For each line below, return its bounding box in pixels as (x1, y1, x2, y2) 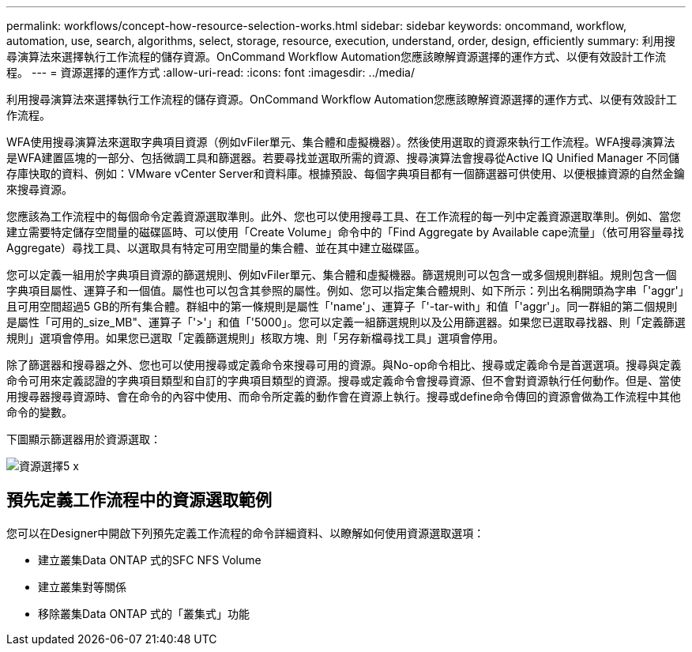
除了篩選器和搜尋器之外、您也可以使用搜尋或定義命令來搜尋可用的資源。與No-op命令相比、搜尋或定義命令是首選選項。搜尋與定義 (6, 358, 682, 371)
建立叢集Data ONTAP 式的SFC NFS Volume (38, 552, 261, 567)
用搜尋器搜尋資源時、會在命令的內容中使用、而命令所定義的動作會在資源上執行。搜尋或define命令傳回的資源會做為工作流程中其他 (6, 390, 681, 403)
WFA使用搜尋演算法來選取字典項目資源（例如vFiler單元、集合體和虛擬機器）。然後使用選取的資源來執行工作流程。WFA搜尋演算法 (6, 135, 675, 149)
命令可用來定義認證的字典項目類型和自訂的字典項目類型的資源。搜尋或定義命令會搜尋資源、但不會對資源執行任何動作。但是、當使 (6, 374, 681, 387)
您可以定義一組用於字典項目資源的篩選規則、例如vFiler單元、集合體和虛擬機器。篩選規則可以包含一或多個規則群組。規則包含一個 (6, 268, 677, 281)
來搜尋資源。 (6, 183, 73, 196)
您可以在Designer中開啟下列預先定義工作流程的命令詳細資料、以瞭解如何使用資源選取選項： (6, 526, 485, 540)
